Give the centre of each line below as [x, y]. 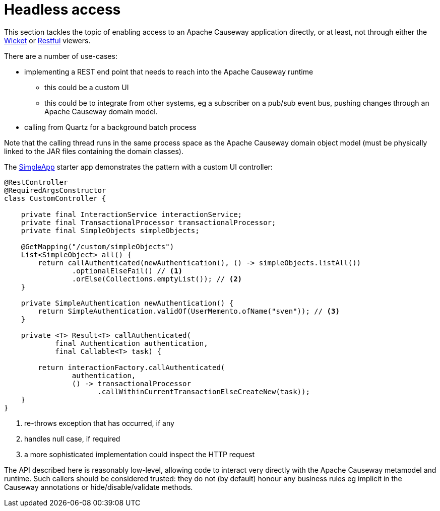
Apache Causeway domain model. [101, 111]
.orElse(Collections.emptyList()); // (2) [157, 279]
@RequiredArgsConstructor [55, 190]
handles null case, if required [72, 439]
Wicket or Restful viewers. [47, 40]
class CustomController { [55, 198]
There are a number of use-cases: [61, 56]
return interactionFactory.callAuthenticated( [132, 367]
